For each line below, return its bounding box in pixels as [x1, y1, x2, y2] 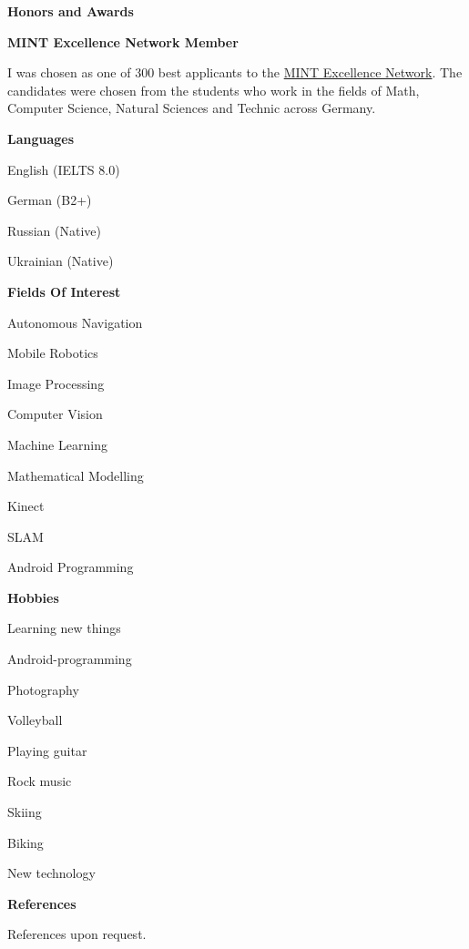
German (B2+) [7, 190, 92, 209]
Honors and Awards [7, 2, 134, 20]
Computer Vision [7, 404, 103, 423]
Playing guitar [7, 740, 87, 760]
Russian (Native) [7, 220, 102, 240]
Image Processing [7, 373, 105, 393]
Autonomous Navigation [7, 312, 143, 332]
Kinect [7, 496, 45, 515]
